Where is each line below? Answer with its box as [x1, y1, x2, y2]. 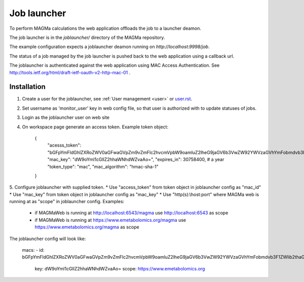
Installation [9, 82, 46, 91]
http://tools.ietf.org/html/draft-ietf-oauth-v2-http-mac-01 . [9, 69, 131, 75]
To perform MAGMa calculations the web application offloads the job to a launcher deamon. [9, 25, 202, 31]
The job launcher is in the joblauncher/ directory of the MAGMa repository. [9, 34, 165, 40]
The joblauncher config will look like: [9, 236, 86, 242]
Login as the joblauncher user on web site [22, 114, 110, 121]
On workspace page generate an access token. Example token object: [22, 124, 169, 130]
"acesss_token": [47, 142, 82, 149]
